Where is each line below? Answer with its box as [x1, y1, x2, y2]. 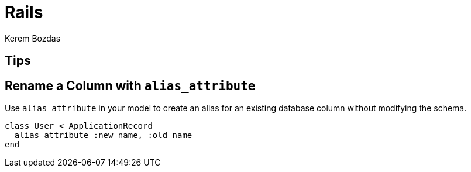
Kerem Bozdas [5, 33, 61, 43]
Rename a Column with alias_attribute [5, 78, 256, 93]
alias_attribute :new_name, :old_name [14, 130, 192, 140]
